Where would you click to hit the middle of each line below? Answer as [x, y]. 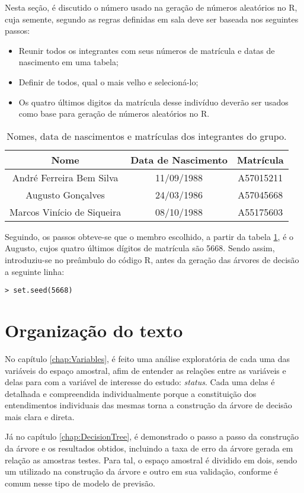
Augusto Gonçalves [65, 194]
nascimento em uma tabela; [68, 62]
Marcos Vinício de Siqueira [65, 212]
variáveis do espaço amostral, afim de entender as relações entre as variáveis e [145, 370]
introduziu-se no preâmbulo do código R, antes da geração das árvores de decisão [152, 259]
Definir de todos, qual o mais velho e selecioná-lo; [108, 81]
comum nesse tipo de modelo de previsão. [80, 483]
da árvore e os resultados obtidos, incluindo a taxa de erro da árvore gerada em [149, 448]
